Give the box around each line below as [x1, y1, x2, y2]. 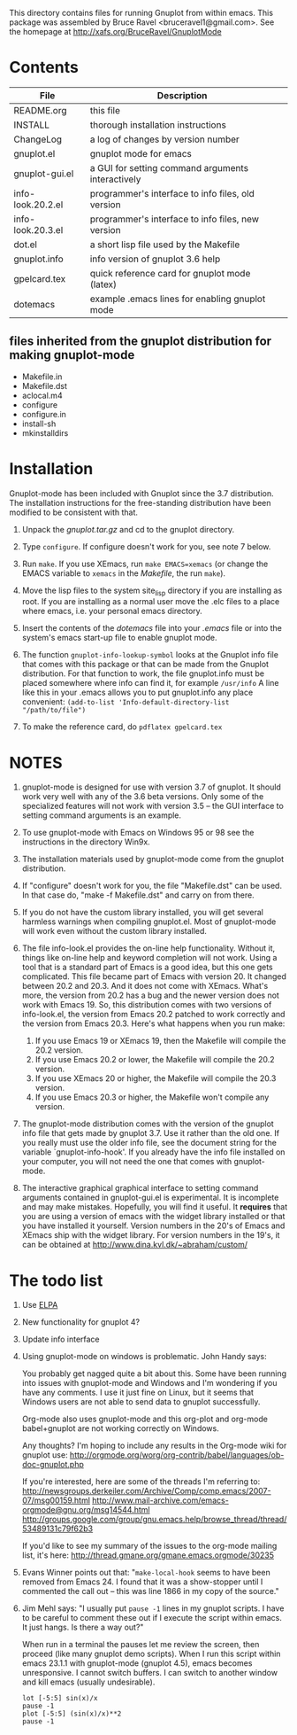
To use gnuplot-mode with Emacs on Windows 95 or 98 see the [21, 828, 255, 838]
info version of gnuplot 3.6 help [89, 253, 221, 265]
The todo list [9, 1271, 103, 1290]
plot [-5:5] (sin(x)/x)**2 [21, 1709, 122, 1718]
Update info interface [21, 1334, 100, 1345]
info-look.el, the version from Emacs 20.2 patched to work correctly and [21, 1009, 286, 1020]
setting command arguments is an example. [21, 810, 182, 821]
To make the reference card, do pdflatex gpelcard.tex [21, 721, 223, 732]
